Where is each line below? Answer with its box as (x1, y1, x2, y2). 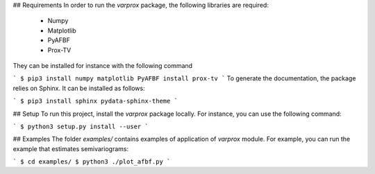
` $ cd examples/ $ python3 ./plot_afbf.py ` (12, 158, 171, 166)
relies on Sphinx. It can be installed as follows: (12, 84, 145, 92)
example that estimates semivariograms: (12, 144, 128, 153)
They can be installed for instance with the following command (12, 61, 193, 69)
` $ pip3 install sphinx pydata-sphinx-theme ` (12, 97, 178, 105)
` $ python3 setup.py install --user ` (12, 122, 149, 130)
